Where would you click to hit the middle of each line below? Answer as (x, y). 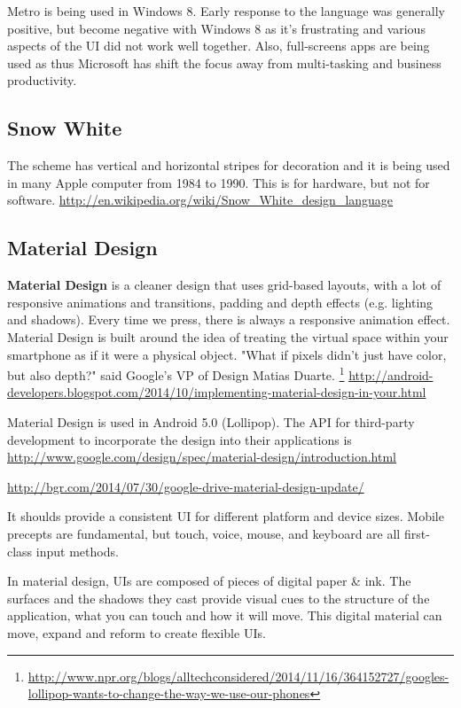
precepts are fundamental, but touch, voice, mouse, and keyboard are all (204, 533)
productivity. (42, 80)
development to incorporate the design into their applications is (180, 439)
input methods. (77, 551)
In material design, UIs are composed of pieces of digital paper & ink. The (209, 581)
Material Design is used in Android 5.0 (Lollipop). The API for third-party (211, 421)
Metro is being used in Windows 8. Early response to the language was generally (226, 11)
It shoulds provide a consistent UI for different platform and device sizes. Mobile (226, 516)
